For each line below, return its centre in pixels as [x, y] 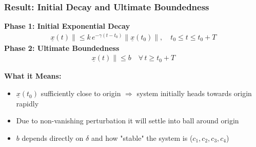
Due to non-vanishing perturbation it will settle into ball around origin [127, 121]
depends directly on [53, 137]
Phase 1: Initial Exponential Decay [67, 26]
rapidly [27, 103]
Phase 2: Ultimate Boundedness [62, 48]
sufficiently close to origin [81, 93]
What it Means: [33, 76]
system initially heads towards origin [194, 93]
